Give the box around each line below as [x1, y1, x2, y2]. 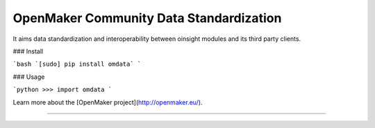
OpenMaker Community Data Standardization [12, 10, 282, 26]
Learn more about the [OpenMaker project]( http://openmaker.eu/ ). [12, 98, 203, 107]
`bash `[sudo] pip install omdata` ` [12, 60, 142, 68]
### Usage [12, 73, 45, 81]
